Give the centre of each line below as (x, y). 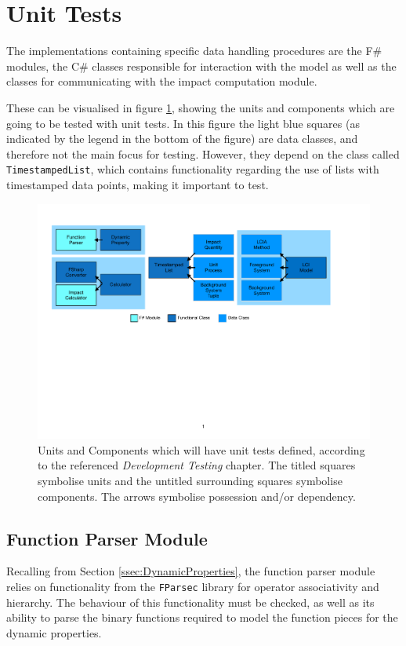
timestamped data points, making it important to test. (138, 184)
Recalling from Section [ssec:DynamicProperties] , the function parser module (191, 571)
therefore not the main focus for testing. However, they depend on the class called (203, 153)
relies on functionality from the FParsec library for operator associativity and (193, 586)
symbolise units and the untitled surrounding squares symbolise (190, 480)
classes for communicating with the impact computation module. (162, 81)
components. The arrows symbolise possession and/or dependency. (197, 496)
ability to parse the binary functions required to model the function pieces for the (202, 617)
